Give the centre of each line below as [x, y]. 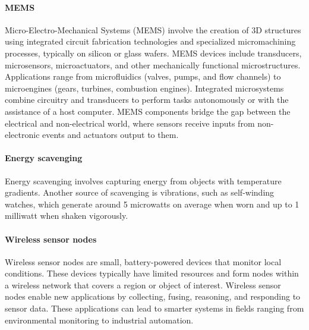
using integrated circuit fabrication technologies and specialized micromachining [150, 41]
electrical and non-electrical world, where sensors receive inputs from [130, 123]
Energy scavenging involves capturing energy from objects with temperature [143, 180]
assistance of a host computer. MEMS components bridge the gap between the [148, 111]
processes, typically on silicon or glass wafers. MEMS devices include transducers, [153, 53]
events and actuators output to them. [111, 135]
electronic [22, 135]
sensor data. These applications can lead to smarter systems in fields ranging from [154, 308]
